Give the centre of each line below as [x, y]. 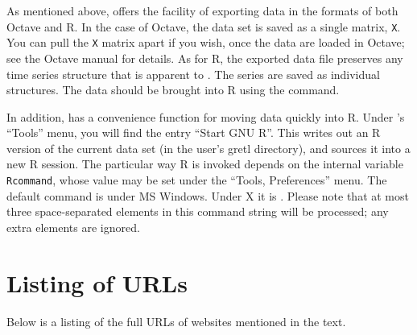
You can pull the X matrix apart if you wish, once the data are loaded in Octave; [206, 42]
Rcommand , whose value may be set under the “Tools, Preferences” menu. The [197, 180]
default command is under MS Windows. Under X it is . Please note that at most [208, 195]
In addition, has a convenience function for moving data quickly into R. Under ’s [206, 116]
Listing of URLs [97, 282]
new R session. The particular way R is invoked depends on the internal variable [205, 164]
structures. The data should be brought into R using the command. [173, 90]
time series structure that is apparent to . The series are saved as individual [193, 74]
